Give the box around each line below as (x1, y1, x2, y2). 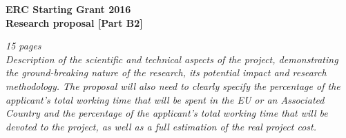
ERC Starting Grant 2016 (6, 2, 131, 16)
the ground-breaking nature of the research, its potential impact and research (6, 65, 327, 80)
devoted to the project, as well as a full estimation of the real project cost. (6, 119, 317, 133)
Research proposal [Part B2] (6, 15, 143, 30)
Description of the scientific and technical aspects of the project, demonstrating (6, 51, 338, 66)
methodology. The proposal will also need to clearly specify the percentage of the (6, 78, 340, 93)
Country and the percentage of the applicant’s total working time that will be (6, 106, 328, 120)
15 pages (6, 38, 41, 53)
